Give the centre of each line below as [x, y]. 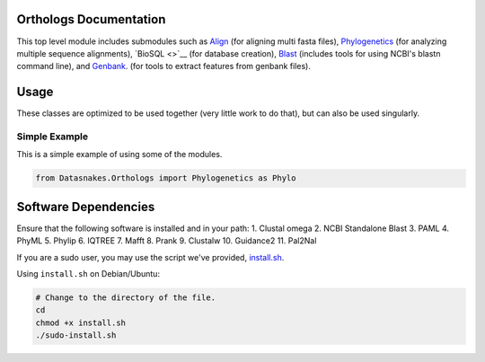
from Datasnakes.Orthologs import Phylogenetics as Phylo [166, 178]
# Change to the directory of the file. [125, 297]
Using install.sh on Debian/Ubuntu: [88, 274]
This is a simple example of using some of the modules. [119, 155]
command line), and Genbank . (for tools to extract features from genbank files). [164, 66]
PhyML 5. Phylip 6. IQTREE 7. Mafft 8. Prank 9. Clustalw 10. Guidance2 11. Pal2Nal [167, 241]
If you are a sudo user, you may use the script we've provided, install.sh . [150, 257]
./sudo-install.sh [76, 336]
